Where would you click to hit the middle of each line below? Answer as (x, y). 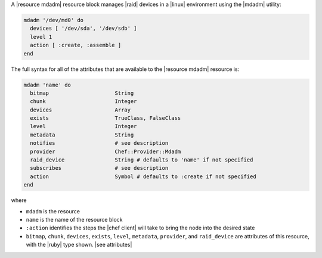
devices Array (80, 110)
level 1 (41, 37)
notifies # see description (99, 143)
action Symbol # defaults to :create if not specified (143, 176)
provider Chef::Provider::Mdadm (106, 151)
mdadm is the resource (53, 211)
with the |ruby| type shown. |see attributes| (79, 245)
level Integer (83, 126)
